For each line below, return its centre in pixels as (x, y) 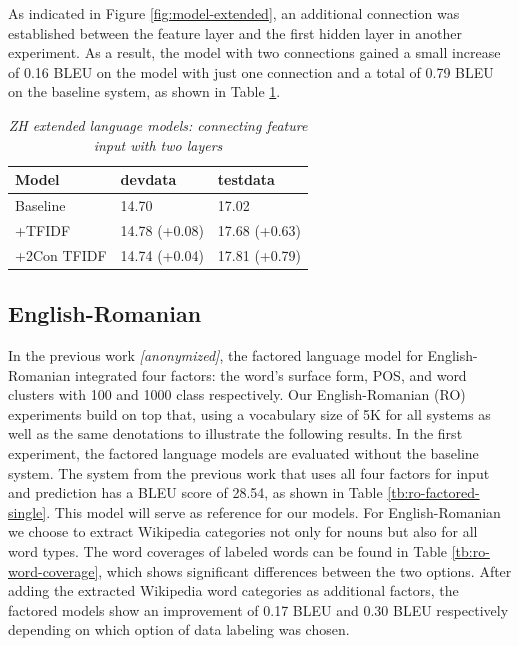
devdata (148, 179)
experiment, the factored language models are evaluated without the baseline (243, 452)
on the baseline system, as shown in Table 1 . (144, 91)
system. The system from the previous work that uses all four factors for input (249, 472)
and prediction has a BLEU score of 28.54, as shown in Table (195, 492)
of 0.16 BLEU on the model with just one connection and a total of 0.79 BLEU (251, 71)
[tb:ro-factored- (433, 492)
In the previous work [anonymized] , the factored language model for (215, 354)
